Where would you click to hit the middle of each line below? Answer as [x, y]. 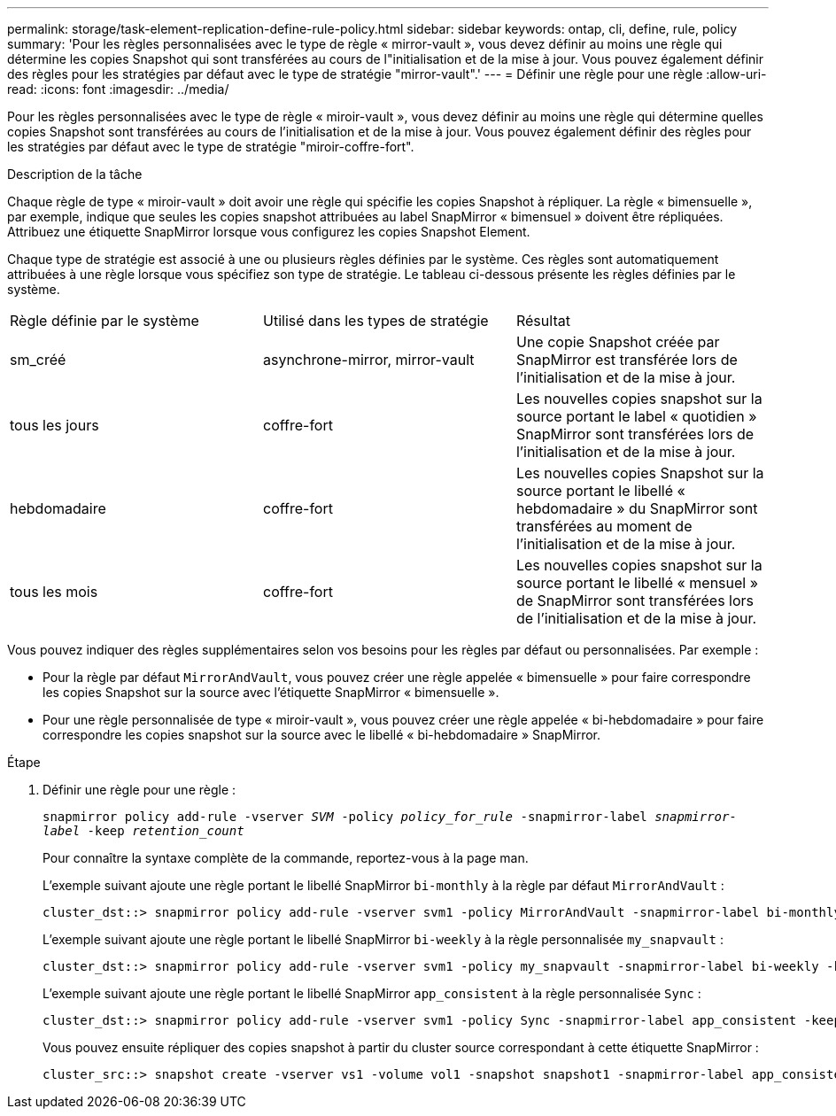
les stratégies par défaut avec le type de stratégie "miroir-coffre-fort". [211, 147]
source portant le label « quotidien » [636, 416]
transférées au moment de [604, 526]
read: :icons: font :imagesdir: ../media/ [118, 89]
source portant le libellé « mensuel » [637, 583]
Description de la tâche [75, 174]
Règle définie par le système [104, 321]
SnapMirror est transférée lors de [627, 360]
